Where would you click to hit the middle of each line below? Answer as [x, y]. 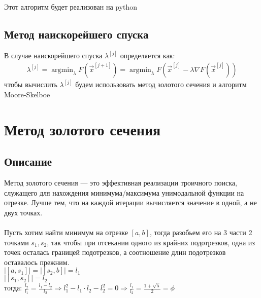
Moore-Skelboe [27, 94]
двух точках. [23, 212]
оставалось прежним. [37, 262]
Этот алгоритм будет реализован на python [71, 7]
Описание [28, 161]
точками [17, 242]
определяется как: [148, 55]
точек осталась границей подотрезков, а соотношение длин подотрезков [115, 252]
